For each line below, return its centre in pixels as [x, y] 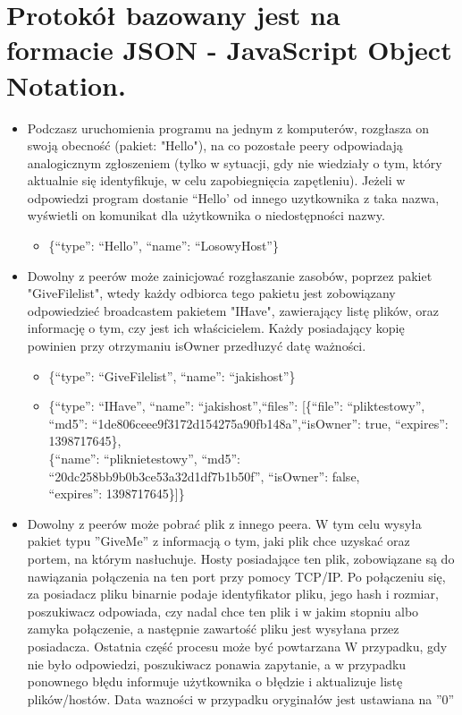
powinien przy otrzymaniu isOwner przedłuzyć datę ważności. [197, 346]
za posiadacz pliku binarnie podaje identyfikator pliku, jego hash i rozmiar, [233, 594]
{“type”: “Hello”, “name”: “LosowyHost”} [164, 246]
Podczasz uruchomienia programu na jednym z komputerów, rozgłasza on [228, 128]
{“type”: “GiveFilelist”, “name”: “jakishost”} [172, 375]
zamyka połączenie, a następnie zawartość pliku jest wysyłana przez [213, 629]
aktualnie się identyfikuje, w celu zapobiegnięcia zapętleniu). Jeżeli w [216, 180]
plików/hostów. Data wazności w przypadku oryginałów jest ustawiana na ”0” [241, 698]
